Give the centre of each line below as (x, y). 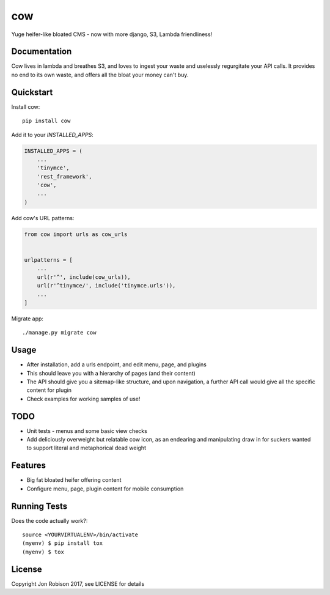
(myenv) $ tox (43, 552)
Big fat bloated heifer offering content (74, 480)
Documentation (42, 52)
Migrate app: (28, 319)
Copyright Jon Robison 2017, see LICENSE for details (78, 583)
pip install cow (46, 121)
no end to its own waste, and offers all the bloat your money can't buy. (100, 75)
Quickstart (32, 92)
